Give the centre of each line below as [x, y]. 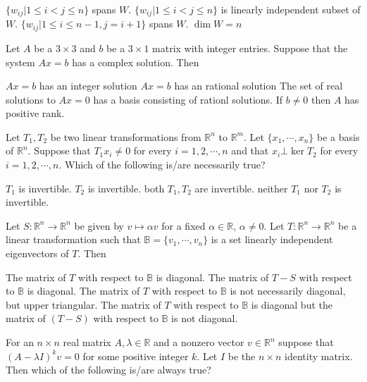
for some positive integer [136, 356]
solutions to [31, 99]
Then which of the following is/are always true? [108, 370]
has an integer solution [88, 86]
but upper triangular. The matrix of [83, 304]
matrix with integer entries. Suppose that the [250, 48]
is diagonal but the [292, 304]
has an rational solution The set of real [259, 86]
